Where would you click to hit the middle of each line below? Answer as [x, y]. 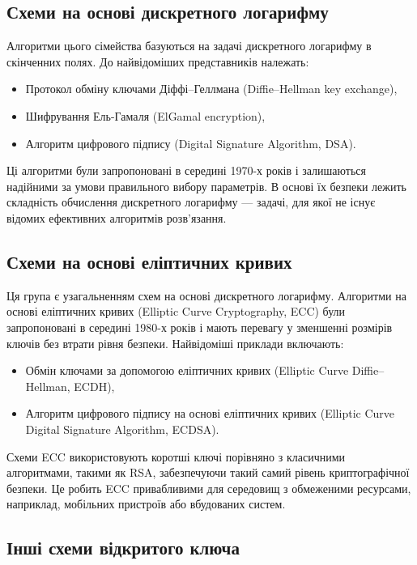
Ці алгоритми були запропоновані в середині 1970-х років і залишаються [187, 170]
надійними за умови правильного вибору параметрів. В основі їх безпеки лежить [206, 186]
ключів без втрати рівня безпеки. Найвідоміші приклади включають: [175, 343]
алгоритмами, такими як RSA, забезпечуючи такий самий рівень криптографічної [208, 472]
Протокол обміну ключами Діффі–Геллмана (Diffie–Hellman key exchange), [211, 89]
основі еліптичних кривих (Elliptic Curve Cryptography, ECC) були [176, 311]
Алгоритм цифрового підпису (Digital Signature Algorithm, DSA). [191, 143]
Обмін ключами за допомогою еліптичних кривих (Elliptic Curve [187, 370]
